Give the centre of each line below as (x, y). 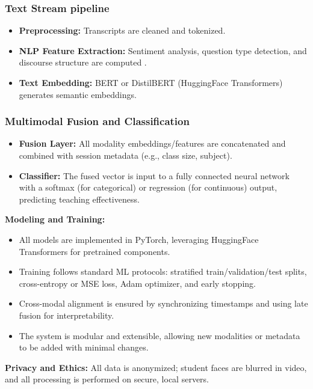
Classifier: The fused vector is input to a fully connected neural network (154, 175)
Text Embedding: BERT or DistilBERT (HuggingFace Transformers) (151, 82)
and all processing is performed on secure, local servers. (107, 379)
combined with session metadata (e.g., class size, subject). (126, 155)
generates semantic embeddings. (78, 94)
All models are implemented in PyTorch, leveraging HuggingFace (139, 239)
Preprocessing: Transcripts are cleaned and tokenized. (122, 30)
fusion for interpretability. (67, 315)
